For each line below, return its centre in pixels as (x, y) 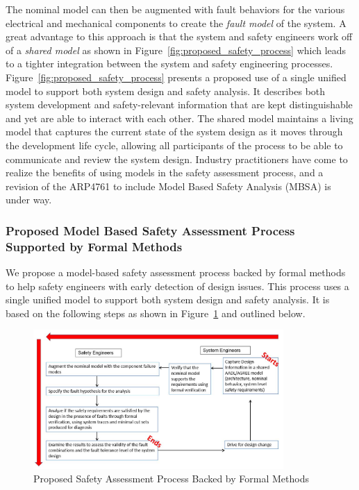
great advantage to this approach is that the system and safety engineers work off (179, 36)
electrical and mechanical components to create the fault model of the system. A (176, 23)
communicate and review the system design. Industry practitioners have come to (177, 159)
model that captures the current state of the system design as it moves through (174, 132)
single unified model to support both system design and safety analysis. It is (168, 299)
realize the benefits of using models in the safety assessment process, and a (165, 172)
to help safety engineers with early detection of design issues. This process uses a (177, 286)
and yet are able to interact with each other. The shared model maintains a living (179, 118)
